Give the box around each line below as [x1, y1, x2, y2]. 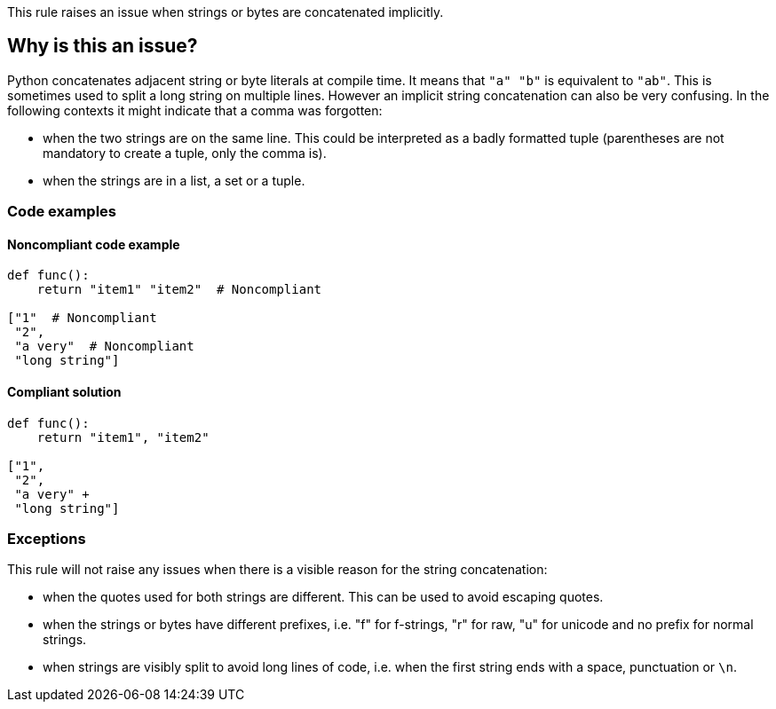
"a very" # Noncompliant [14, 339, 194, 354]
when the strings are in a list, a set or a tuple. [43, 172, 305, 188]
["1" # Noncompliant [7, 311, 157, 326]
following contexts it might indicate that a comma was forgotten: [7, 102, 383, 118]
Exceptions [7, 530, 86, 548]
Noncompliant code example [7, 236, 180, 252]
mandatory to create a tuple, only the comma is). [43, 145, 327, 161]
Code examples [7, 202, 117, 221]
